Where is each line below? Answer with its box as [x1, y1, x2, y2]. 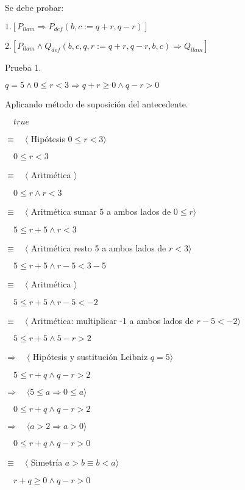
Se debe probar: [5, 1, 64, 13]
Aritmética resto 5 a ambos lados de [30, 241, 166, 254]
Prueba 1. [5, 60, 41, 73]
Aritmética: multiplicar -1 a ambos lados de [30, 314, 194, 326]
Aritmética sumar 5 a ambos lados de [30, 204, 171, 217]
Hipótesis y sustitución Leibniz [32, 350, 148, 363]
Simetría [30, 455, 63, 468]
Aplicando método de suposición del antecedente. [5, 98, 188, 110]
